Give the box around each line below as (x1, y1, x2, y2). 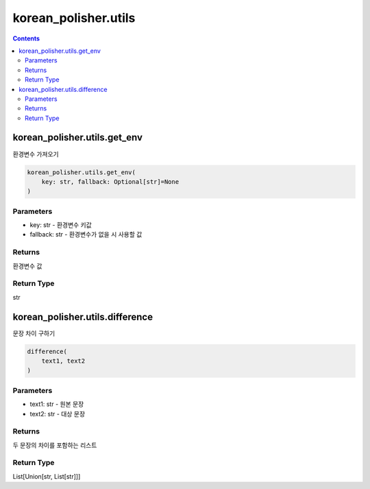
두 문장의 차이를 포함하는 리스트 (12, 441, 97, 449)
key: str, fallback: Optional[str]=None (41, 178, 180, 185)
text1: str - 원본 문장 (29, 400, 84, 408)
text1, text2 (41, 357, 86, 365)
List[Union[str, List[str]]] (12, 472, 81, 480)
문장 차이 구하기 (12, 329, 56, 337)
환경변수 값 (12, 261, 42, 270)
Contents (12, 34, 40, 43)
